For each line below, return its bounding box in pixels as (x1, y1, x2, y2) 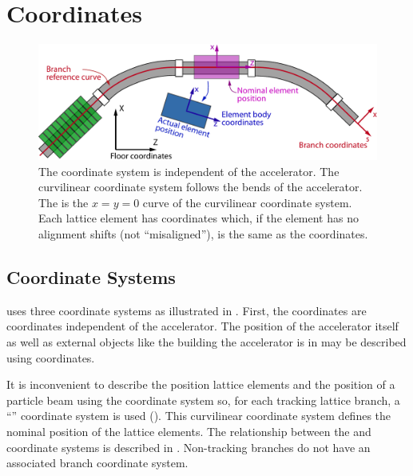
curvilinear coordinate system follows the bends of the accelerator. (38, 178, 363, 195)
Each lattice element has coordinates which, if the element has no (38, 210, 359, 226)
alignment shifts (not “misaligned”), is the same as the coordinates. (38, 226, 368, 242)
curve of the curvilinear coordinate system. (142, 194, 352, 210)
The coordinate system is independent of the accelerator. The (38, 162, 340, 179)
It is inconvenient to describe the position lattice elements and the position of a (6, 376, 395, 393)
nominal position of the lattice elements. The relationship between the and (6, 422, 371, 439)
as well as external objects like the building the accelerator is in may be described (6, 334, 407, 350)
